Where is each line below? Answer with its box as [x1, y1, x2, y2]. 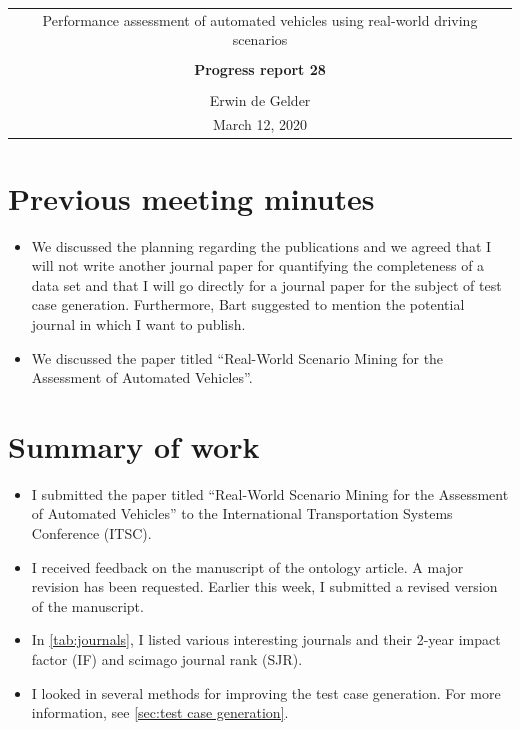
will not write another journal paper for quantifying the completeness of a [31, 255, 485, 276]
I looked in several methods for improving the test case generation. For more [31, 682, 501, 703]
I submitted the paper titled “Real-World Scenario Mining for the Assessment [31, 483, 509, 504]
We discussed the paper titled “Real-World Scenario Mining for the [31, 347, 444, 368]
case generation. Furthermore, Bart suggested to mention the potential [31, 294, 465, 315]
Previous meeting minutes [8, 177, 375, 218]
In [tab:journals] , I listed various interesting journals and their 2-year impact [31, 629, 501, 650]
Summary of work [8, 425, 260, 466]
